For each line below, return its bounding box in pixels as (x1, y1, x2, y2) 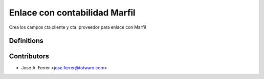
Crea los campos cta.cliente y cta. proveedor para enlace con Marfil (9, 24, 146, 30)
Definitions (9, 37, 44, 45)
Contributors (9, 52, 49, 61)
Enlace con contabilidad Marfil (9, 7, 135, 18)
